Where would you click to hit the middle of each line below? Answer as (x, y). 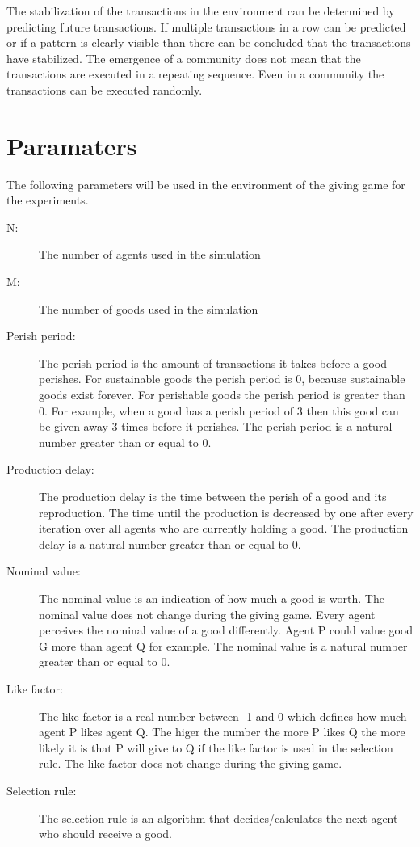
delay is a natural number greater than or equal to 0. (170, 544)
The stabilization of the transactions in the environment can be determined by (201, 11)
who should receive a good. (106, 834)
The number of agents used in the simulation (150, 254)
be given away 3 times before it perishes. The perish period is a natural (216, 426)
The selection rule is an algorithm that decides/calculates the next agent (218, 818)
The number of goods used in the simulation (149, 308)
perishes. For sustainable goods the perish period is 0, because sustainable (222, 379)
